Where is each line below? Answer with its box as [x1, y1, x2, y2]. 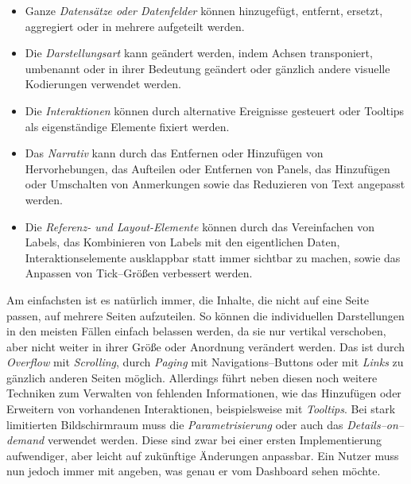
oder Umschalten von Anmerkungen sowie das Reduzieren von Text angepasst [25, 176, 405, 192]
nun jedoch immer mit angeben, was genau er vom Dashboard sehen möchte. [6, 463, 381, 479]
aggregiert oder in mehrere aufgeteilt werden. [25, 17, 245, 34]
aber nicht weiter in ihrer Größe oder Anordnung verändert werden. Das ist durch [6, 338, 405, 354]
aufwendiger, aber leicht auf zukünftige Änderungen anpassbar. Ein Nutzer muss [6, 447, 399, 463]
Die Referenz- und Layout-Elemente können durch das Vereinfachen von [25, 218, 374, 234]
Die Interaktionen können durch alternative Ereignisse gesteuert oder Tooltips [25, 102, 405, 118]
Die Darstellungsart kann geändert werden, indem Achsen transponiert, [25, 45, 373, 61]
